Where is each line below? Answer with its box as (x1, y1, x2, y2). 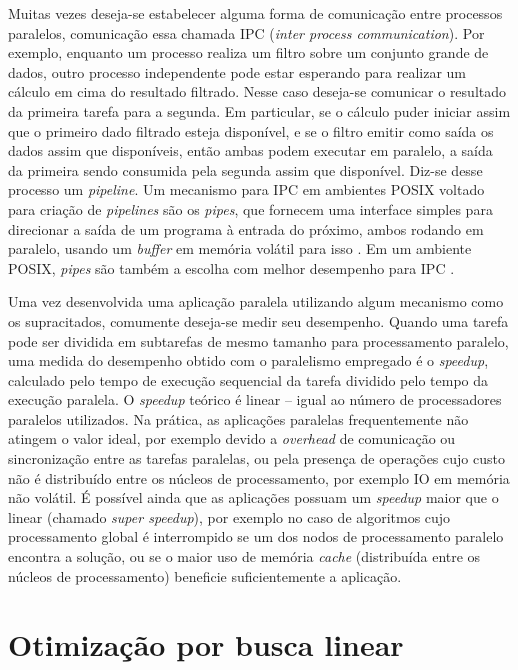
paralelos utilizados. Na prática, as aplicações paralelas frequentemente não (8, 408, 469, 429)
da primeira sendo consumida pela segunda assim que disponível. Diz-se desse (8, 159, 483, 180)
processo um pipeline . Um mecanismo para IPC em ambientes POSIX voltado (8, 179, 485, 200)
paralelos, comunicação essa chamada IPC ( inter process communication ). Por (8, 22, 485, 43)
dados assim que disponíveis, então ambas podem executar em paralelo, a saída (8, 140, 493, 161)
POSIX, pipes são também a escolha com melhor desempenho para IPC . (8, 257, 455, 278)
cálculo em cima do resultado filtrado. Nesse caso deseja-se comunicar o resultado (8, 81, 507, 102)
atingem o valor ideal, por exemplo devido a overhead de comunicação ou (8, 428, 456, 449)
